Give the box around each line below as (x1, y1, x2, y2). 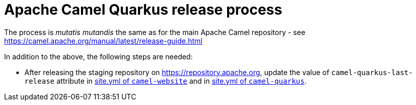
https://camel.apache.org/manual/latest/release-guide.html (4, 36, 203, 45)
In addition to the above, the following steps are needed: (4, 52, 193, 61)
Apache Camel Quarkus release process (4, 1, 283, 18)
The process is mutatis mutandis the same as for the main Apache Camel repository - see (4, 27, 306, 37)
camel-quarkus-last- (331, 68, 413, 77)
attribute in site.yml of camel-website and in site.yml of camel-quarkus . (56, 76, 307, 85)
